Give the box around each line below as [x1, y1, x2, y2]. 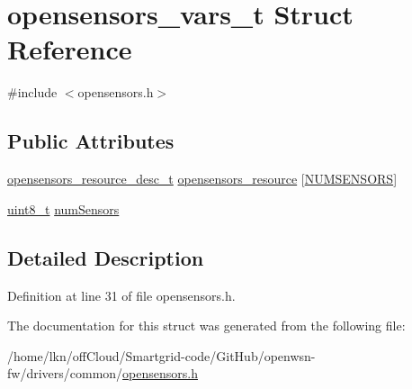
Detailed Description [7, 243, 204, 271]
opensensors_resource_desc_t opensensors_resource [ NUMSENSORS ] [7, 169, 398, 188]
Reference [7, 31, 132, 68]
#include [7, 83, 58, 102]
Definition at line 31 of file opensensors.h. [7, 285, 236, 304]
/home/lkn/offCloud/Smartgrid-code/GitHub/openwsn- [7, 346, 316, 365]
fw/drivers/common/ [7, 364, 123, 383]
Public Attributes [7, 127, 175, 155]
